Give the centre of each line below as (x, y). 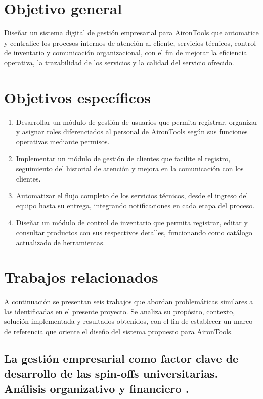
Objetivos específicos (77, 97)
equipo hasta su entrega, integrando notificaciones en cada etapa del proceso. (135, 205)
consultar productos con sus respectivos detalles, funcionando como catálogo (134, 232)
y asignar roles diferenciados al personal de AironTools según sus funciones (132, 132)
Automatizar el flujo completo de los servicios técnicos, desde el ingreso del (132, 195)
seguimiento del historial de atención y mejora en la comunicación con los (130, 168)
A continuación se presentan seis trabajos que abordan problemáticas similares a (129, 301)
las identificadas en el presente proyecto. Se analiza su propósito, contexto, (120, 311)
